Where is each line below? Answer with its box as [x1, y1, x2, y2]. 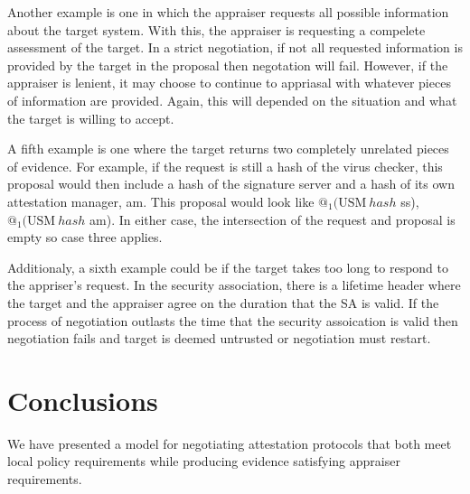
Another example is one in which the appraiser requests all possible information [7, 3, 449, 21]
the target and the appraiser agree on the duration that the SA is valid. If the [7, 293, 439, 312]
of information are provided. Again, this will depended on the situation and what [7, 90, 457, 109]
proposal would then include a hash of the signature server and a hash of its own [7, 174, 455, 193]
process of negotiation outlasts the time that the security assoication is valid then [7, 311, 458, 330]
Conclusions [7, 381, 158, 418]
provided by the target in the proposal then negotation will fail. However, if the [7, 55, 448, 74]
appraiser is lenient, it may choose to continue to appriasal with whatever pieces [7, 73, 451, 92]
